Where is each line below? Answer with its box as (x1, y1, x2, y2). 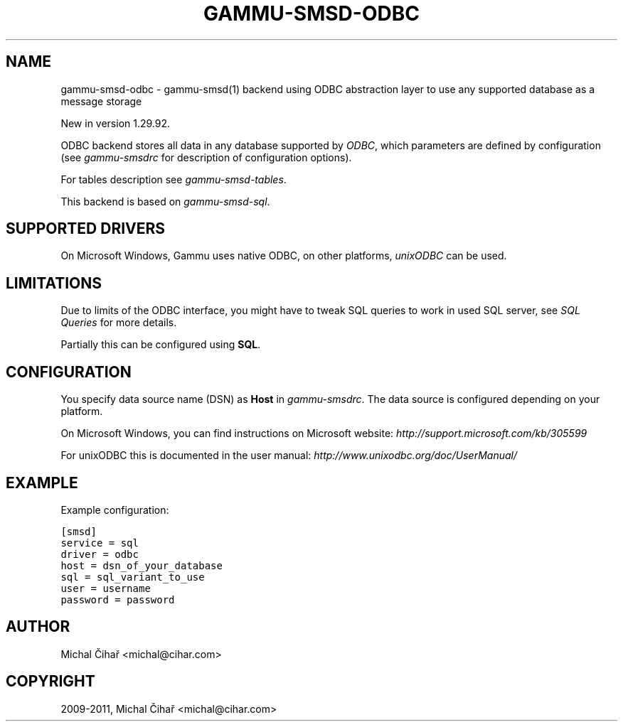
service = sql (60, 537, 139, 549)
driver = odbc (60, 548, 139, 560)
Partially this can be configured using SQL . (60, 338, 261, 351)
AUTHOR (6, 618, 70, 636)
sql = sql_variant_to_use (60, 571, 205, 583)
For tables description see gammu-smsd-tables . (60, 173, 287, 185)
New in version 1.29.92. (60, 117, 171, 129)
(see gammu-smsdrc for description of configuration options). (60, 151, 352, 163)
